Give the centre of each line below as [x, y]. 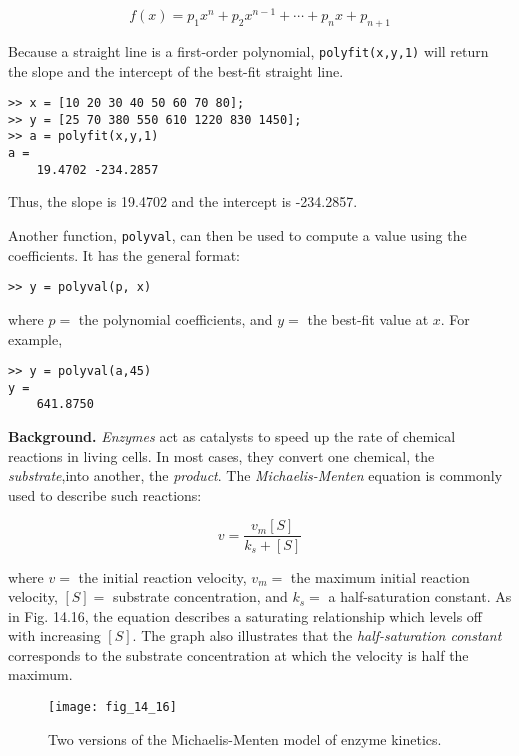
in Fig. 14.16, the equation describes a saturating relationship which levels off [245, 615]
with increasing [54, 635]
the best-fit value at [368, 318]
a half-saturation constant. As [420, 596]
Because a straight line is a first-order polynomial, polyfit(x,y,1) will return [248, 50]
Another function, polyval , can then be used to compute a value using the [237, 235]
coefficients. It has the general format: [124, 254]
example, [35, 338]
